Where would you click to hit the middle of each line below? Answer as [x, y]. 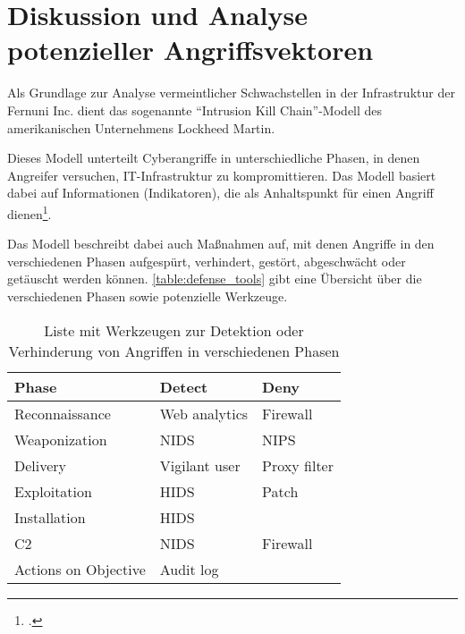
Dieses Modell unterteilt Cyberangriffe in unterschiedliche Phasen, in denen [214, 158]
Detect [184, 386]
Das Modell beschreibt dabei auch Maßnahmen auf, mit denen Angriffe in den [221, 244]
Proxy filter [298, 465]
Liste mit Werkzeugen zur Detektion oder [174, 330]
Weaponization [61, 439]
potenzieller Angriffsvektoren [190, 50]
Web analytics [204, 413]
